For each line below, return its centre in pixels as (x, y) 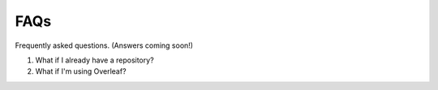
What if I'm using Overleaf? (81, 71)
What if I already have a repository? (94, 60)
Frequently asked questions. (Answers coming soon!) (104, 45)
